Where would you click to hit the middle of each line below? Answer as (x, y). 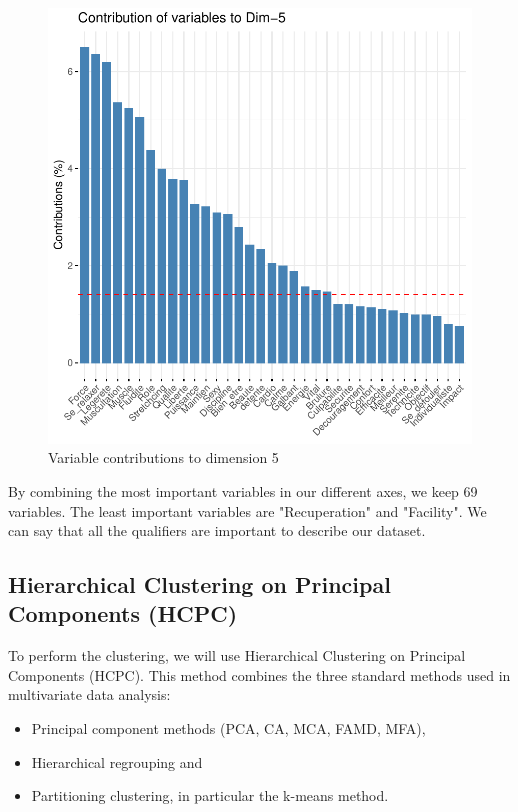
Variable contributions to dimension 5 (163, 457)
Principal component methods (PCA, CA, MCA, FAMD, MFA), (228, 728)
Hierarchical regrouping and (117, 761)
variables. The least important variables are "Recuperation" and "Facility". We (247, 510)
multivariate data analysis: (89, 694)
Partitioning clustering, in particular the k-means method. (210, 795)
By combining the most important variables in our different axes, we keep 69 (243, 490)
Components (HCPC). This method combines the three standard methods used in (259, 674)
